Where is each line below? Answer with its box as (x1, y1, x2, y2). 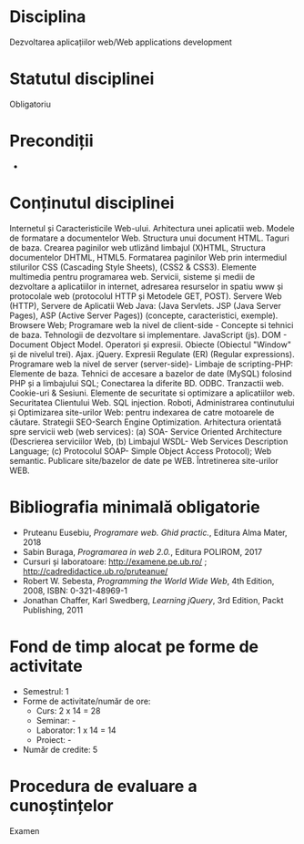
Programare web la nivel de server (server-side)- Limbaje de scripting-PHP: (9, 358, 294, 369)
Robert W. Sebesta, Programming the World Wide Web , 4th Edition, (22, 575, 275, 586)
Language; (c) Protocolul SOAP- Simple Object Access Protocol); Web (9, 445, 272, 457)
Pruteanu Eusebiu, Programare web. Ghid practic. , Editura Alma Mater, (22, 527, 288, 538)
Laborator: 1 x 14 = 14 (35, 725, 117, 736)
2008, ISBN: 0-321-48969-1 (22, 585, 128, 596)
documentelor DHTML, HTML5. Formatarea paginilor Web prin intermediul (9, 252, 288, 262)
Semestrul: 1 (22, 685, 69, 696)
